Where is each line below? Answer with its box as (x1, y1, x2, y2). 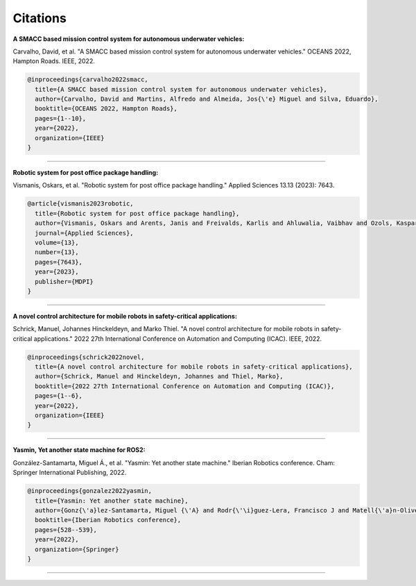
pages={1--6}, (35, 392, 83, 400)
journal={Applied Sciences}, (35, 229, 135, 237)
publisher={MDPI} (35, 278, 94, 285)
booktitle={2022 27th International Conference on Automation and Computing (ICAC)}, (35, 382, 335, 390)
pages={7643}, (35, 258, 83, 266)
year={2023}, (35, 268, 79, 276)
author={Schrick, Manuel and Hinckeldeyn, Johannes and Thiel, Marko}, (35, 372, 284, 380)
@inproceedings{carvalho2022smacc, (27, 76, 148, 83)
